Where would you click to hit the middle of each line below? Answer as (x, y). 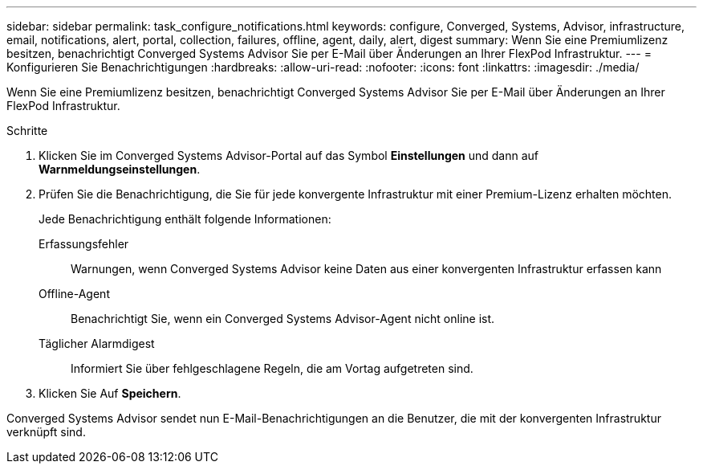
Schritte (27, 131)
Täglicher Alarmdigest (97, 343)
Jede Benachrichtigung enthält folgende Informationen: (185, 219)
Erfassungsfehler (84, 244)
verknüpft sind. (46, 432)
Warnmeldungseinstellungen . (120, 169)
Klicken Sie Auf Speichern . (110, 393)
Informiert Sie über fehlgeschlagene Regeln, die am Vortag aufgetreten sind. (272, 368)
